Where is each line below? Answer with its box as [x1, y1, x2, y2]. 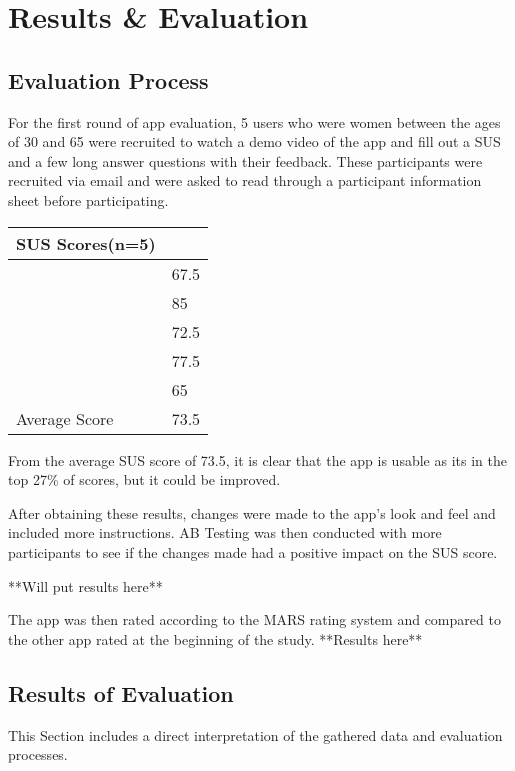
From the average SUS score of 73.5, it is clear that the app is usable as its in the [8, 449, 507, 470]
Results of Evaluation [8, 677, 234, 708]
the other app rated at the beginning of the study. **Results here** [8, 628, 423, 649]
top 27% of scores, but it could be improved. [8, 469, 281, 490]
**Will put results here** [8, 575, 163, 596]
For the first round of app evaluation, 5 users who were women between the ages [8, 111, 501, 132]
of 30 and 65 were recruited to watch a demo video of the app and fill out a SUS [8, 131, 501, 152]
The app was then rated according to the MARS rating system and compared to [8, 609, 501, 630]
